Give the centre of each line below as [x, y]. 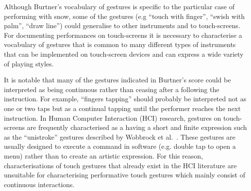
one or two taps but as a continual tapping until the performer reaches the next [122, 108]
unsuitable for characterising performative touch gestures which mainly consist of [125, 175]
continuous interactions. [39, 184]
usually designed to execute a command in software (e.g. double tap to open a [120, 146]
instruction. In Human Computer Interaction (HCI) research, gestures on [113, 118]
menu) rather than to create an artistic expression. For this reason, [103, 155]
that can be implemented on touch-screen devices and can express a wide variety [124, 54]
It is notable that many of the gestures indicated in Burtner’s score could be [117, 80]
